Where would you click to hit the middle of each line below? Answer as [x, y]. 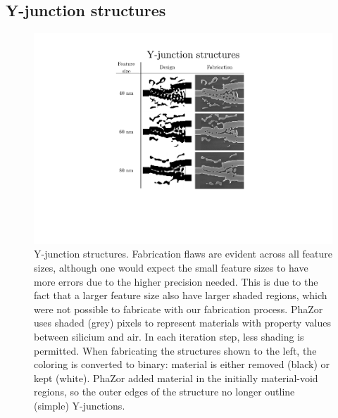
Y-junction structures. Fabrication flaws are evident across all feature [183, 254]
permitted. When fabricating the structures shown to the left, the [175, 350]
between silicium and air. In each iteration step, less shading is [169, 337]
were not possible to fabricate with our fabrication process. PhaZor [179, 309]
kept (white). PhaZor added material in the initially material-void [176, 378]
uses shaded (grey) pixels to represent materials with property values [182, 323]
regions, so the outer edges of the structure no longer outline [164, 392]
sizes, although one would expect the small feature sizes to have [171, 268]
